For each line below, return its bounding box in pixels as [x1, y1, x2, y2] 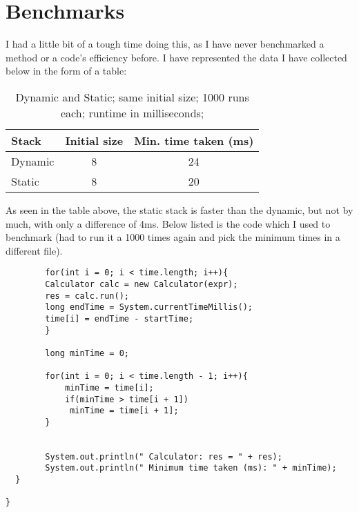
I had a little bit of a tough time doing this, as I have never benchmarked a [6, 37, 324, 51]
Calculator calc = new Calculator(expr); [45, 279, 238, 289]
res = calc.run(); [45, 291, 129, 301]
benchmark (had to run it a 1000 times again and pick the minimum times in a [6, 230, 340, 244]
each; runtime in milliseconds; [60, 104, 204, 121]
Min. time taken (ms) [134, 132, 254, 148]
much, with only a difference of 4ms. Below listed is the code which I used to [6, 216, 331, 230]
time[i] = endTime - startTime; [45, 313, 194, 324]
